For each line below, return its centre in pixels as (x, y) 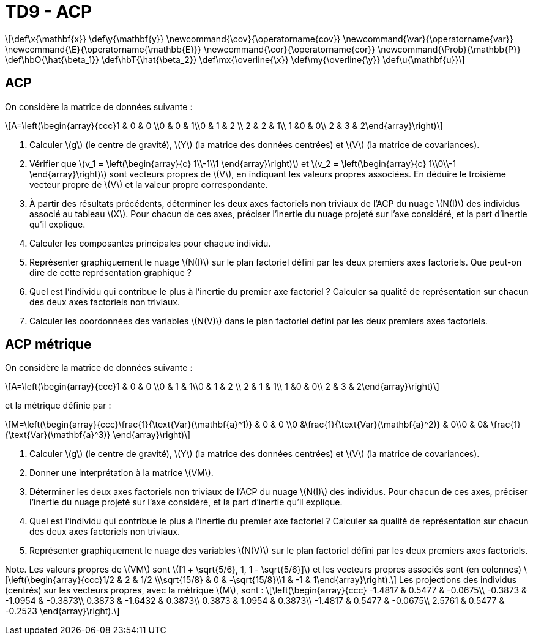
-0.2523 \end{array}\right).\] (62, 611)
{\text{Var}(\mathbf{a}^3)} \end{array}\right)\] (98, 435)
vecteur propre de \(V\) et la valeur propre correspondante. (149, 184)
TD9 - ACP (49, 12)
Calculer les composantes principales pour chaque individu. (150, 243)
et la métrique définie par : (58, 406)
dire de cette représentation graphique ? (111, 272)
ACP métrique (48, 344)
